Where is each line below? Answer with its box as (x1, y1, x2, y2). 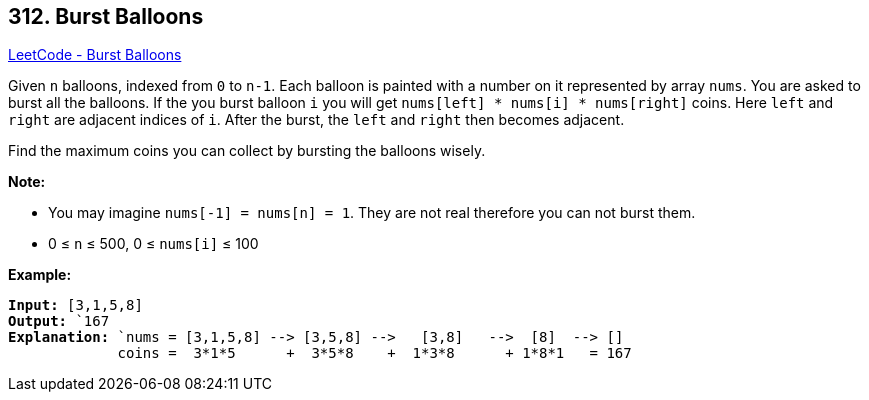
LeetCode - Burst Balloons (8, 46, 182, 64)
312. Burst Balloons (8, 4, 204, 29)
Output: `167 (8, 313, 110, 330)
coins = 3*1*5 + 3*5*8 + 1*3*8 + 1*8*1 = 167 (117, 345, 632, 362)
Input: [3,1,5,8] (8, 297, 143, 314)
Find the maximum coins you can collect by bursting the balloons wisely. (8, 142, 486, 160)
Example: (8, 266, 72, 284)
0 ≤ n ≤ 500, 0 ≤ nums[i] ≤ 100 (48, 235, 259, 253)
